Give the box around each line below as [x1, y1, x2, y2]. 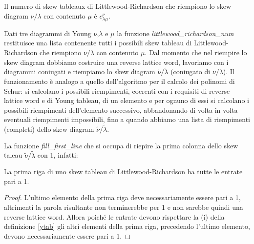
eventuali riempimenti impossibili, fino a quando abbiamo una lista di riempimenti [4, 114, 250, 124]
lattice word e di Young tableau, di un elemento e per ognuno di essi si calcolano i [4, 95, 249, 105]
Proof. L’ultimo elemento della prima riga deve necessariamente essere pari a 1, [4, 192, 241, 203]
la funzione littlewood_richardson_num [117, 28, 234, 38]
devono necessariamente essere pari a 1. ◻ [4, 230, 131, 241]
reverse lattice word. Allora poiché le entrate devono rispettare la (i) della [4, 211, 225, 222]
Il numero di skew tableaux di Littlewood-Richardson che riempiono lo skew [4, 1, 232, 11]
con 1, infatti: [37, 150, 78, 160]
